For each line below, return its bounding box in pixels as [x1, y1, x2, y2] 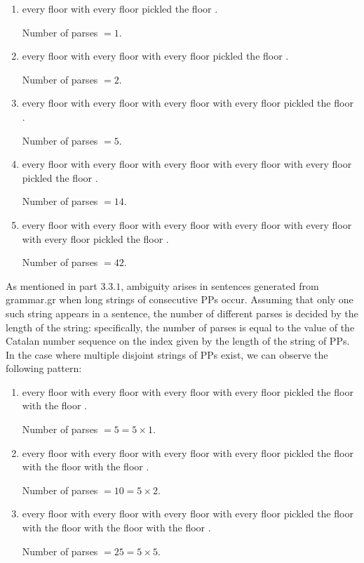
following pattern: [6, 361, 82, 376]
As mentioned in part [6, 278, 97, 293]
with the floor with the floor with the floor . [22, 520, 211, 535]
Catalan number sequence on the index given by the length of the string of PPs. [6, 333, 350, 348]
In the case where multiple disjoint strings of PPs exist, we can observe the [6, 347, 328, 362]
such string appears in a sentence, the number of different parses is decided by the [6, 305, 358, 320]
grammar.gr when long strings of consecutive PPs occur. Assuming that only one [6, 292, 353, 307]
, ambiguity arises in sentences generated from [121, 278, 319, 293]
